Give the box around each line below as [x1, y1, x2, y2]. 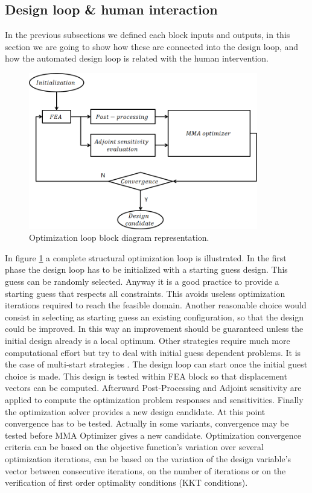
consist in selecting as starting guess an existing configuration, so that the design [5, 310, 304, 323]
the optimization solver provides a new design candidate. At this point [5, 405, 266, 418]
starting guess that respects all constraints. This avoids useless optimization [5, 287, 285, 299]
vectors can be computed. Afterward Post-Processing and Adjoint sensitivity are [5, 381, 302, 394]
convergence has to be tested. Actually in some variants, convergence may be [5, 417, 289, 430]
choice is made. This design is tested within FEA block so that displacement [5, 369, 287, 382]
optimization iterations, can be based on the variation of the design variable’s [5, 452, 291, 465]
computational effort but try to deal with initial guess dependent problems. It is [5, 346, 301, 358]
